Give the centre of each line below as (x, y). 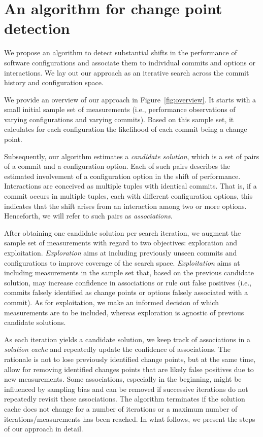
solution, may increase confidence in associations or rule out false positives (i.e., (128, 282)
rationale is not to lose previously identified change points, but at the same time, (130, 359)
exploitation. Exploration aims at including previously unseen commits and (121, 252)
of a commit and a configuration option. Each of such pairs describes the (117, 166)
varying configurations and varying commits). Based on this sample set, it (119, 119)
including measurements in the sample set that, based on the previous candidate (129, 272)
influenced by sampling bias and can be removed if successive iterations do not (126, 389)
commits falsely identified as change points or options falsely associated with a (126, 292)
